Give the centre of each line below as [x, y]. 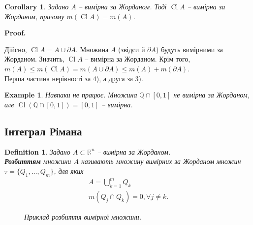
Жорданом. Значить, [34, 59]
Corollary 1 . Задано [37, 6]
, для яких [69, 171]
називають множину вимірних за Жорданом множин [161, 161]
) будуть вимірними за [190, 49]
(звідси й [131, 49]
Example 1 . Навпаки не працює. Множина [71, 95]
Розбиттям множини [38, 161]
